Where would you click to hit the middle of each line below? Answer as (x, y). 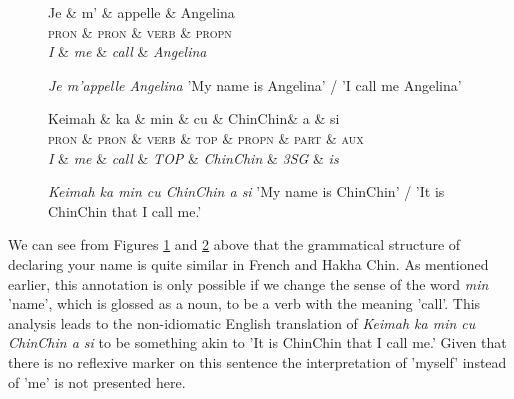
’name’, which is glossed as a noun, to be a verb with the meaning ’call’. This (244, 303)
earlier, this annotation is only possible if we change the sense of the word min (248, 283)
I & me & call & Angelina (127, 51)
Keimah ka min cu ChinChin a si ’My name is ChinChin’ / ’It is (246, 191)
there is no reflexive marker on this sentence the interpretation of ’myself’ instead (257, 361)
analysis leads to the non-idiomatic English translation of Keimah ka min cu (242, 322)
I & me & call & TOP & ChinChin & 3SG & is (193, 157)
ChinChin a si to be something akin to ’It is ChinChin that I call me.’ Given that (257, 342)
